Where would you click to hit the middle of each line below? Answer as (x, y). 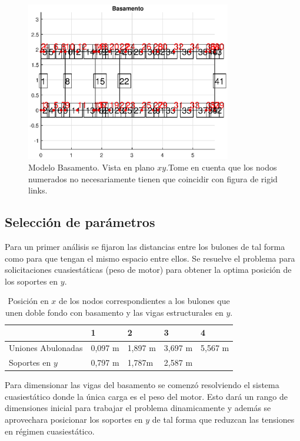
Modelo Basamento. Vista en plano (91, 167)
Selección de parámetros (80, 222)
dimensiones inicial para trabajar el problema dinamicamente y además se (138, 408)
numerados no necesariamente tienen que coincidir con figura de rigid (153, 178)
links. (38, 190)
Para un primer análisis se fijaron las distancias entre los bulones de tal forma (145, 246)
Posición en (28, 301)
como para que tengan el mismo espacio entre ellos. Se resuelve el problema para (150, 258)
